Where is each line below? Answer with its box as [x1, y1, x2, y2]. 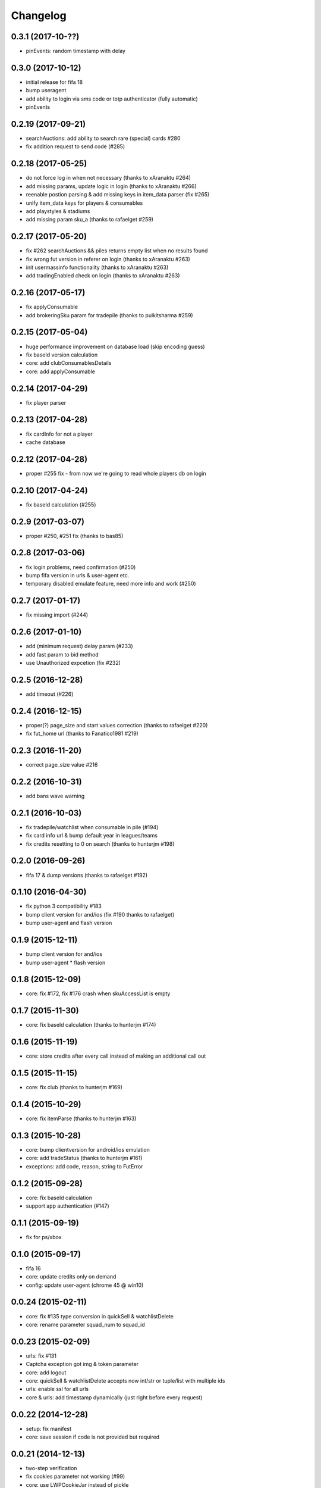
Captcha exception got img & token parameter [26, 1361, 139, 1368]
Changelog [11, 9, 67, 22]
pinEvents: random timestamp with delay [26, 48, 126, 55]
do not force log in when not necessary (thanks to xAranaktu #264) [26, 174, 191, 182]
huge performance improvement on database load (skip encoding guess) [26, 343, 205, 350]
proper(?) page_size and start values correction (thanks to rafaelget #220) [26, 721, 208, 729]
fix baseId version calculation [26, 351, 98, 358]
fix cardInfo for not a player [26, 430, 93, 437]
